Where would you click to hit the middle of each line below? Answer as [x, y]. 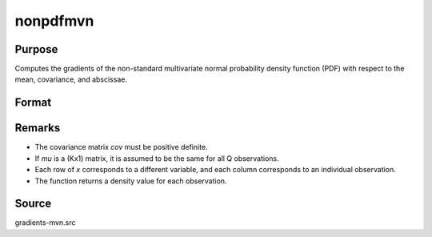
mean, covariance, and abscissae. [71, 79]
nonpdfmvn [54, 21]
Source [33, 204]
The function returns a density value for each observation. [131, 181]
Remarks [38, 128]
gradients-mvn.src [45, 223]
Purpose [36, 49]
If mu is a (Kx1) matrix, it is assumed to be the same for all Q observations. [157, 158]
